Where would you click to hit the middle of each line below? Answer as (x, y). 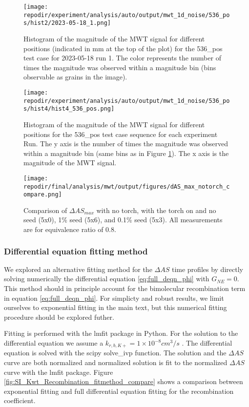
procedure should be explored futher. (59, 317)
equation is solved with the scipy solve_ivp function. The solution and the (115, 353)
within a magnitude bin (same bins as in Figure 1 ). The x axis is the (126, 153)
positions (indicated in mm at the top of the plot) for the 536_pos (123, 48)
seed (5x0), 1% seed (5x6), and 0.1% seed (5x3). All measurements (123, 220)
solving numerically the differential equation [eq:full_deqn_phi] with (107, 279)
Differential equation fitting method (76, 251)
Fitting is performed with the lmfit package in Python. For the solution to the (121, 333)
